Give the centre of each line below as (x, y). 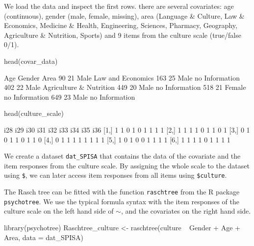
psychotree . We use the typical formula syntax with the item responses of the (122, 201)
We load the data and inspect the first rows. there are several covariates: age (119, 6)
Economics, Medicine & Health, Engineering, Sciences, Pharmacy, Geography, (121, 25)
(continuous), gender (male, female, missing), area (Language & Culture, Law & (124, 15)
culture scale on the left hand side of (59, 211)
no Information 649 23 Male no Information (70, 96)
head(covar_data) (31, 61)
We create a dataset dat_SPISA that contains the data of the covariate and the (122, 156)
